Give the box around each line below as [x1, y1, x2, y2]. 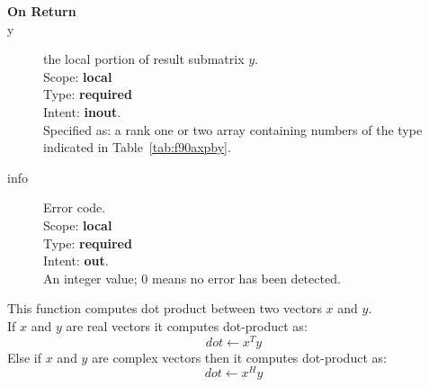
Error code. [43, 198, 106, 217]
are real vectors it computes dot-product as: [66, 316, 308, 335]
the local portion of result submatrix [43, 49, 245, 68]
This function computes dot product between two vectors [7, 299, 322, 318]
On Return [7, 2, 76, 20]
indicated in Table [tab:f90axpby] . [43, 138, 231, 157]
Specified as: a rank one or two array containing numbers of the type [43, 120, 423, 139]
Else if [7, 347, 41, 366]
